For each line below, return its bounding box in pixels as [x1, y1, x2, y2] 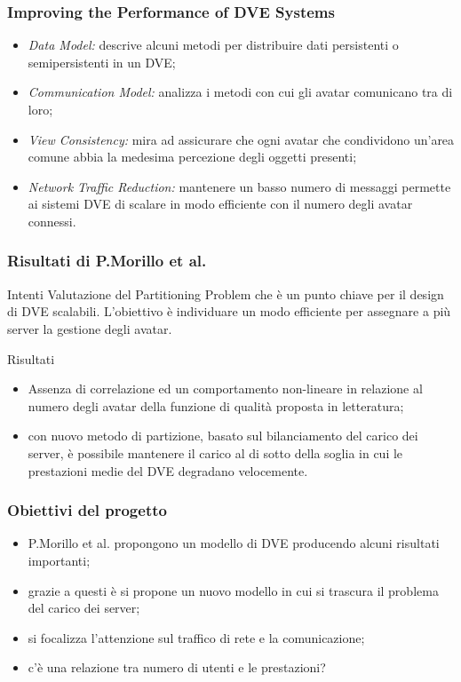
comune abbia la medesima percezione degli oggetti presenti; [28, 147, 357, 166]
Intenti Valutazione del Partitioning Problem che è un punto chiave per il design [7, 284, 444, 303]
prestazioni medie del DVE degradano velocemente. [28, 461, 308, 480]
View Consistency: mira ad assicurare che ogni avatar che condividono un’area [28, 130, 455, 148]
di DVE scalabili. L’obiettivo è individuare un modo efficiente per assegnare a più [7, 302, 451, 321]
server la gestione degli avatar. [7, 319, 172, 337]
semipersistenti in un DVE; [28, 52, 176, 71]
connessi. [28, 211, 76, 230]
